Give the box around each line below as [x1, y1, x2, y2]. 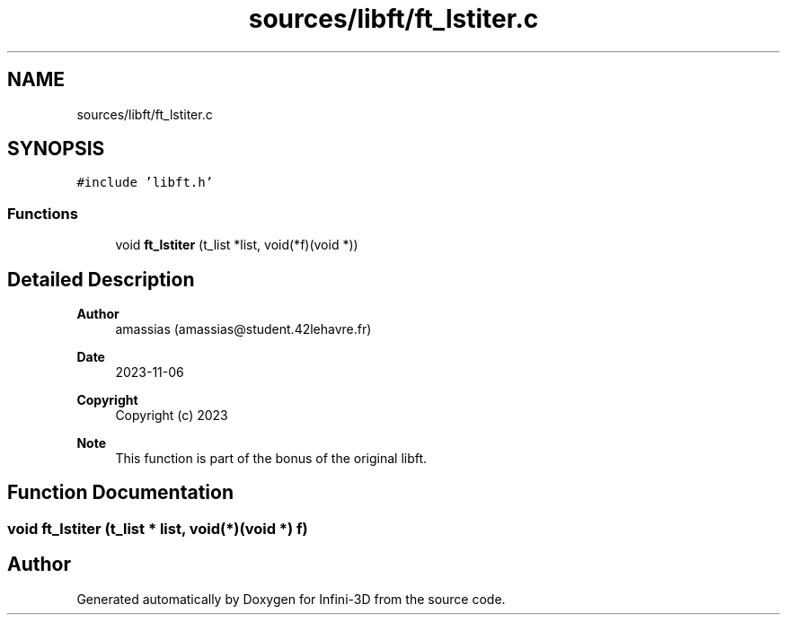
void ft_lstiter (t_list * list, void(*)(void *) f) [7, 519, 308, 538]
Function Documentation [7, 481, 234, 504]
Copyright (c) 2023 [115, 407, 228, 424]
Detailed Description [7, 267, 195, 291]
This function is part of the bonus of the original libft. [115, 451, 428, 467]
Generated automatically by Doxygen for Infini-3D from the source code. [76, 591, 506, 607]
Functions [7, 204, 78, 223]
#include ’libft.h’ [76, 175, 214, 190]
